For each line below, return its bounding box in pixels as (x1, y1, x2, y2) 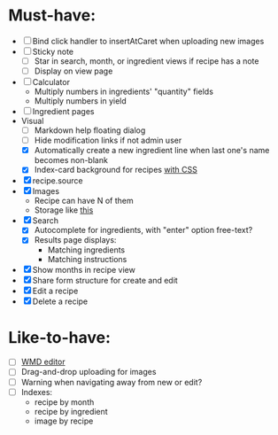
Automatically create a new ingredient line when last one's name (34, 145, 270, 156)
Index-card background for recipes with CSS (34, 165, 198, 175)
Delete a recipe (32, 296, 89, 307)
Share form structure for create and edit (32, 276, 178, 286)
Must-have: (8, 5, 97, 26)
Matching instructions (47, 254, 127, 265)
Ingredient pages (32, 106, 95, 117)
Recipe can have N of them (34, 196, 134, 206)
